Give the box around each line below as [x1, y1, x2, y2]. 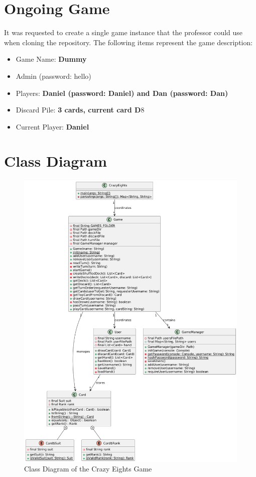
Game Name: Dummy [16, 54, 87, 64]
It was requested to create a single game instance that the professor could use [4, 27, 243, 38]
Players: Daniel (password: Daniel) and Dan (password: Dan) [16, 87, 228, 98]
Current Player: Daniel [16, 121, 89, 132]
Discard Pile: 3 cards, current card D [16, 104, 141, 115]
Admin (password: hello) [16, 70, 91, 81]
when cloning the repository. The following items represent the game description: [4, 37, 253, 47]
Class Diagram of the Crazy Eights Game [24, 463, 152, 474]
